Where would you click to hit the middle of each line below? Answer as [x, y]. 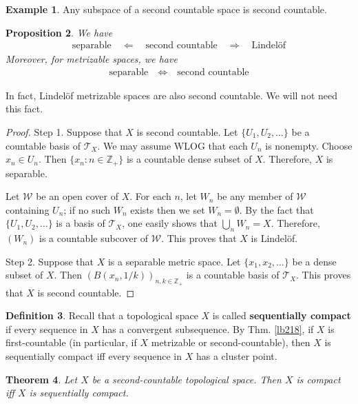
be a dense [314, 261]
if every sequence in [47, 329]
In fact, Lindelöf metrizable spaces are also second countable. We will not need [171, 95]
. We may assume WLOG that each [172, 145]
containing [28, 209]
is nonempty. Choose [309, 145]
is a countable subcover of [94, 238]
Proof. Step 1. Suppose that [64, 132]
